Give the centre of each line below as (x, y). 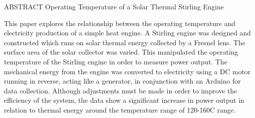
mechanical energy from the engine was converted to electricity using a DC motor (127, 71)
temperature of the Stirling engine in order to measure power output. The (116, 61)
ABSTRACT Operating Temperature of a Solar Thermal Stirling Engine (114, 6)
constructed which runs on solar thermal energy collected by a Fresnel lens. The (125, 42)
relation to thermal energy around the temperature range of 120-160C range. (120, 109)
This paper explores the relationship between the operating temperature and (120, 23)
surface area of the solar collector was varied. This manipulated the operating (121, 52)
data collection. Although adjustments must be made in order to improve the (121, 90)
